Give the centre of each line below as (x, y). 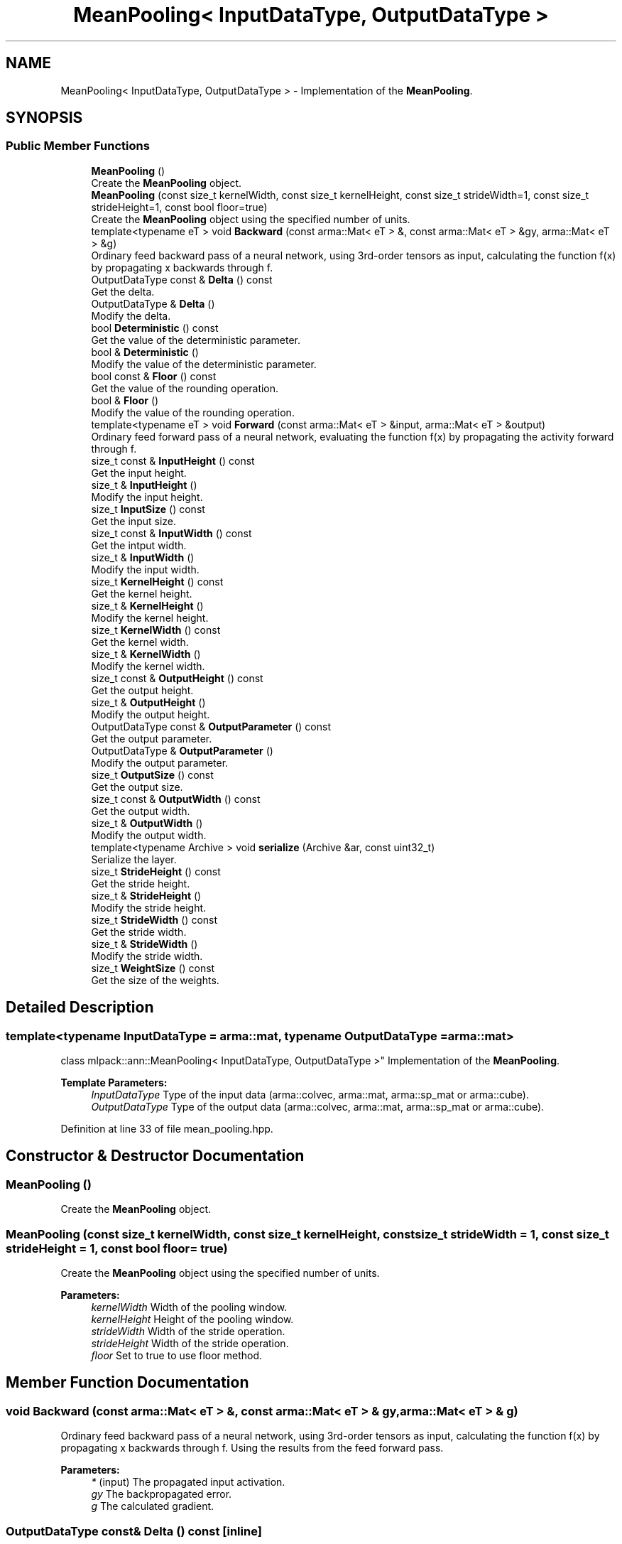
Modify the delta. (131, 315)
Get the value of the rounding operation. (185, 388)
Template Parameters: (114, 1083)
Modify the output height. (151, 714)
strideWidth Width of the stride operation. (188, 1331)
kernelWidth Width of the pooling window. (189, 1307)
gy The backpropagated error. (162, 1494)
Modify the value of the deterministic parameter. (204, 364)
